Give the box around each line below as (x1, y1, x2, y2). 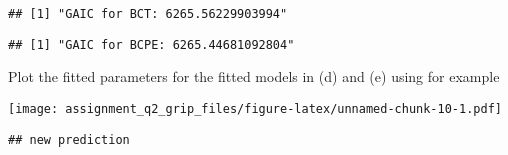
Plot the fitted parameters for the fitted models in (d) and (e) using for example (8, 66, 500, 87)
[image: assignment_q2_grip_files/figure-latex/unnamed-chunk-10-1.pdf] (8, 101, 502, 116)
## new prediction (8, 132, 130, 147)
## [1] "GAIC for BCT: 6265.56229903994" (8, 7, 288, 21)
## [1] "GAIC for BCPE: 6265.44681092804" (8, 37, 295, 52)
